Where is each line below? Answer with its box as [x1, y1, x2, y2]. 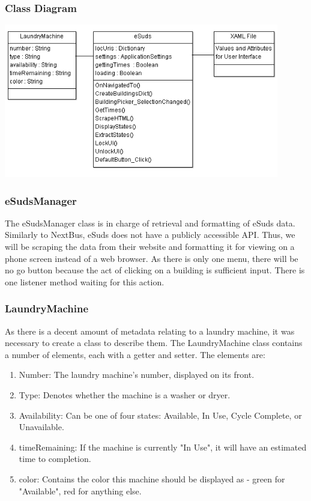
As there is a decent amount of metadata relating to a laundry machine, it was [5, 324, 295, 337]
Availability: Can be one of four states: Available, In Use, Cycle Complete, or [19, 408, 302, 421]
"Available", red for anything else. [19, 484, 142, 497]
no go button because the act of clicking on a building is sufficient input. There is [5, 264, 305, 276]
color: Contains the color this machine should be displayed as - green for [19, 473, 285, 485]
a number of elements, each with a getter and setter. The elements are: [5, 348, 265, 360]
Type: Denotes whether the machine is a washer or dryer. [19, 389, 231, 401]
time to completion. [19, 452, 91, 465]
